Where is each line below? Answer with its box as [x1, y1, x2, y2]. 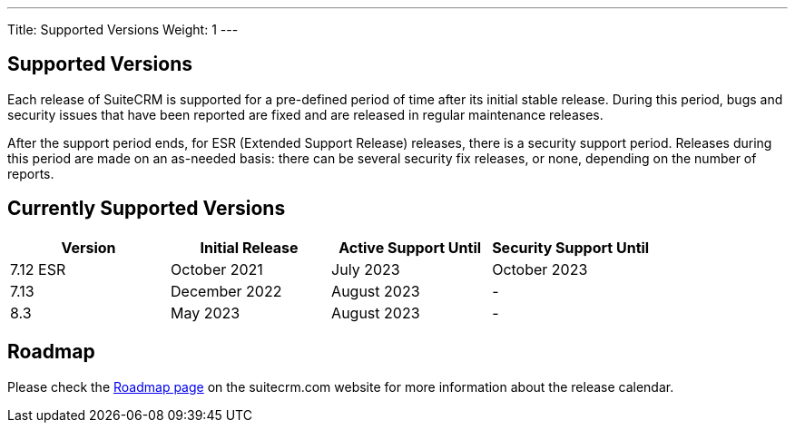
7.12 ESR [10, 259, 66, 279]
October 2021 [171, 259, 263, 279]
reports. [7, 165, 54, 181]
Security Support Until [492, 238, 650, 257]
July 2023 [331, 259, 400, 279]
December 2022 [171, 281, 282, 300]
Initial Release [200, 238, 299, 257]
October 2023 [492, 259, 588, 279]
